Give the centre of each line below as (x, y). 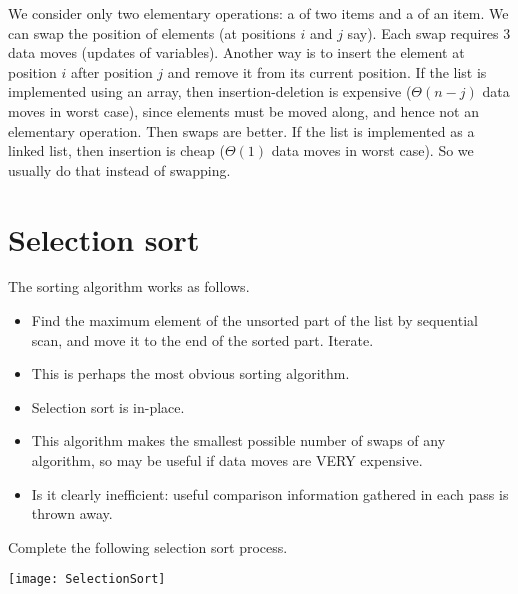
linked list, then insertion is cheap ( (116, 150)
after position (111, 71)
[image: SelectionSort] (87, 579)
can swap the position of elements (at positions (152, 32)
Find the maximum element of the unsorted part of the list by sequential (254, 320)
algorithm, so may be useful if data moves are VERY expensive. (227, 460)
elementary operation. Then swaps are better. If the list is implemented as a (241, 130)
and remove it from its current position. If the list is (327, 71)
